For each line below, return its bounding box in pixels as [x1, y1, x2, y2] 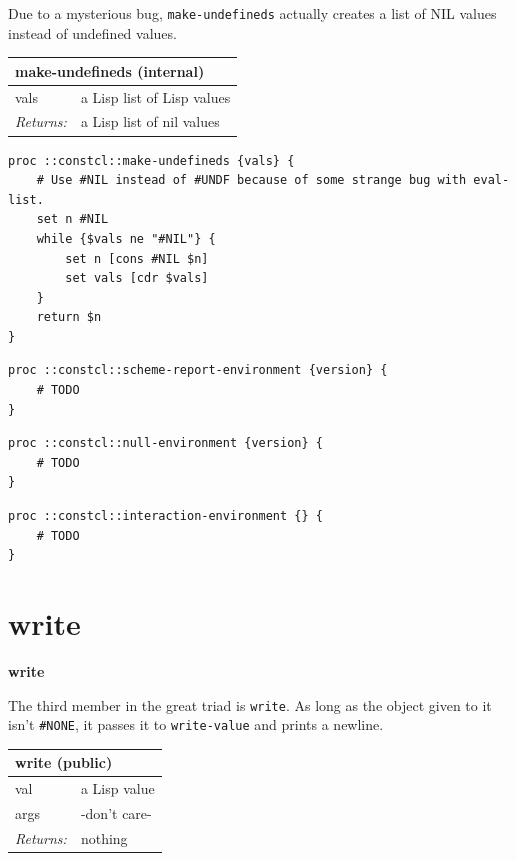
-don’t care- [80, 803, 152, 824]
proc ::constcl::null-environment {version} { [8, 436, 323, 451]
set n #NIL [36, 212, 109, 227]
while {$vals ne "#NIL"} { [36, 231, 216, 246]
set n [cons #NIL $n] [65, 251, 209, 266]
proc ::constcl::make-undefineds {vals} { [8, 153, 295, 168]
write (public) [15, 752, 113, 773]
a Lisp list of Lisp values [80, 86, 231, 107]
